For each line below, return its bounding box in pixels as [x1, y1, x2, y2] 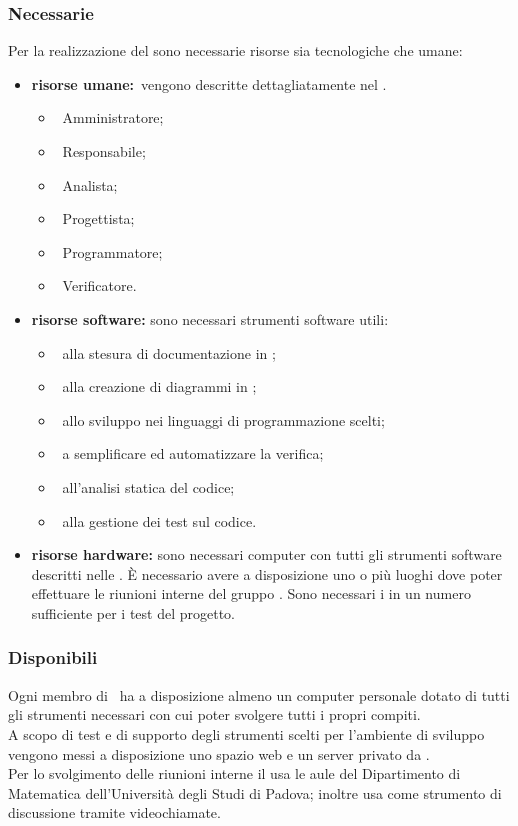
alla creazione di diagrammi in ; [62, 376, 257, 397]
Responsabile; [62, 141, 146, 161]
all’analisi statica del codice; [62, 476, 235, 497]
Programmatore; [62, 241, 163, 262]
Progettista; [62, 208, 135, 229]
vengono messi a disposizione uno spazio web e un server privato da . [8, 743, 430, 764]
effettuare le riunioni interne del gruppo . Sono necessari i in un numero [31, 583, 471, 604]
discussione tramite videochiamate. [8, 802, 221, 823]
